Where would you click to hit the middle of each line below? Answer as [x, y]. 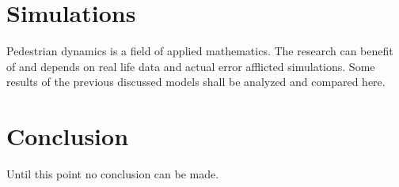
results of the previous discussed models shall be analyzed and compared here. [196, 82]
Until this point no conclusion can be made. [113, 174]
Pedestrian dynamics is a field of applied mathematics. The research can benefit [200, 51]
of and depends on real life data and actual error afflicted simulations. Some [191, 66]
